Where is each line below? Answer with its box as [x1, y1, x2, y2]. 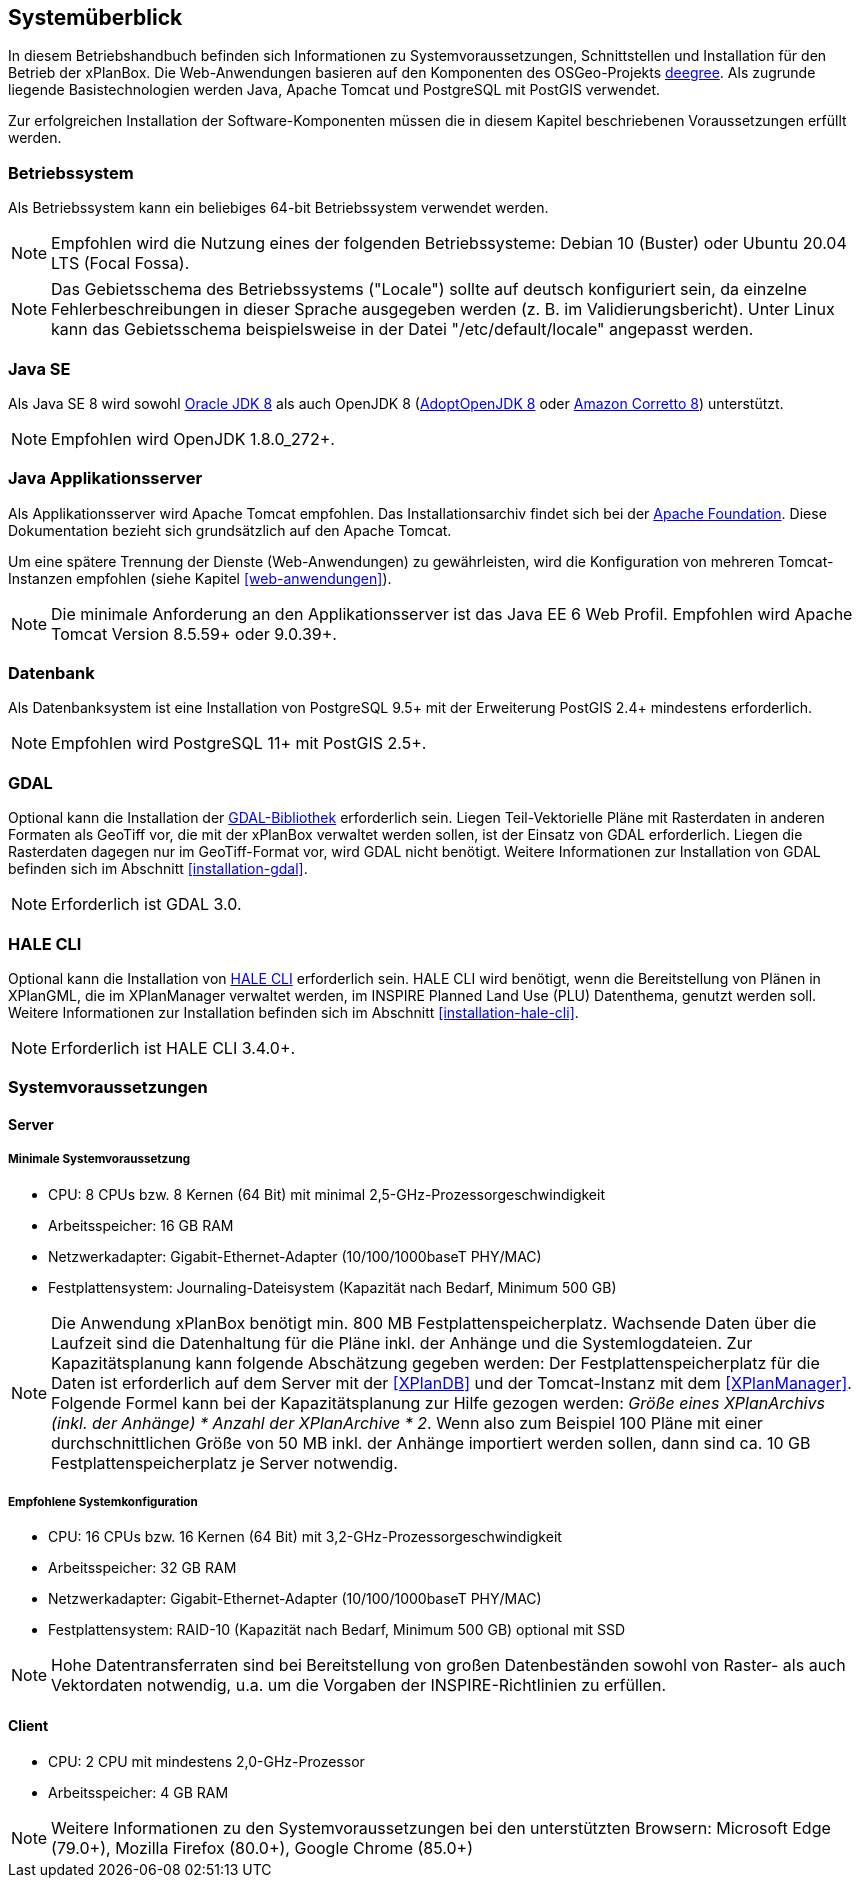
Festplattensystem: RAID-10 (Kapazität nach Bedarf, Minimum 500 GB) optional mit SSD [48, 1621, 626, 1639]
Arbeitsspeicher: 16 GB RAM [48, 1216, 234, 1234]
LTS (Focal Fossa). [51, 253, 190, 274]
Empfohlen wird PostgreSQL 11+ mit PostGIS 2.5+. [51, 733, 427, 754]
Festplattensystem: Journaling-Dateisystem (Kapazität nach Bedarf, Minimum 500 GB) [48, 1278, 617, 1296]
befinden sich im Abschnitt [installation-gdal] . [8, 860, 308, 878]
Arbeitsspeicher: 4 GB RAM [48, 1783, 229, 1801]
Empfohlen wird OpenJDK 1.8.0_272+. [51, 428, 335, 449]
